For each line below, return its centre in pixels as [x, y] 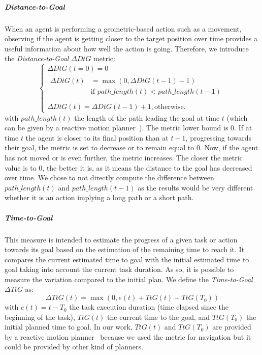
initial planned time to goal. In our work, [69, 327]
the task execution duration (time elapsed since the [149, 307]
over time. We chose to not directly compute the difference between [109, 177]
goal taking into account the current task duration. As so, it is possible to [119, 269]
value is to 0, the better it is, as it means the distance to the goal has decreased [128, 167]
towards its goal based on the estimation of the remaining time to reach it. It [125, 249]
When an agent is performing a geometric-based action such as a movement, [123, 28]
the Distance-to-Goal [37, 58]
